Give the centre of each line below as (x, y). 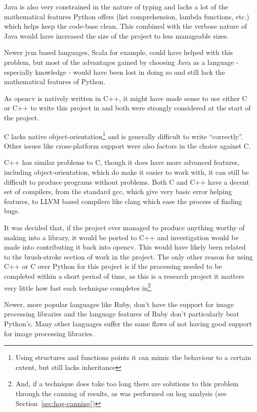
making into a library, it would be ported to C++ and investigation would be (121, 237)
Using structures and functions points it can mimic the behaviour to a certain (133, 357)
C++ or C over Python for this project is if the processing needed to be (113, 266)
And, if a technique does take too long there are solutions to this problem (127, 384)
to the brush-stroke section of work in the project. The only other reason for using (128, 256)
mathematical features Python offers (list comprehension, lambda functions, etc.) (127, 16)
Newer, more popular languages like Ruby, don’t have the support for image (119, 304)
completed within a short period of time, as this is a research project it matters (124, 276)
